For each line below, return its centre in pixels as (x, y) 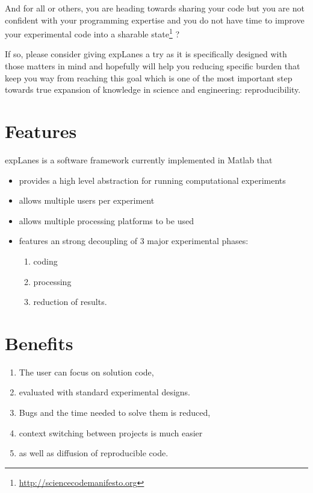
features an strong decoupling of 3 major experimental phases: (134, 241)
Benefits (39, 343)
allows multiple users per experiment (87, 200)
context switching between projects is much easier (111, 432)
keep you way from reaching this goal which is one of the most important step (149, 77)
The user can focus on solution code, (86, 372)
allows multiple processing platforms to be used (106, 220)
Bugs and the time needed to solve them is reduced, (115, 412)
